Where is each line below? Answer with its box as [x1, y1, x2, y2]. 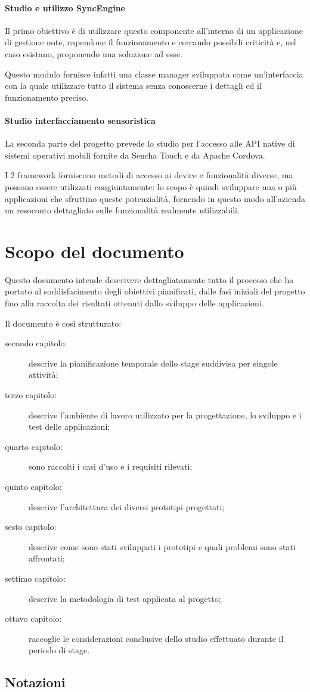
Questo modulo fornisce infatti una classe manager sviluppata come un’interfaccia [5, 67, 303, 80]
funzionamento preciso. [5, 91, 89, 103]
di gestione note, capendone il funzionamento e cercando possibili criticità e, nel [5, 36, 296, 48]
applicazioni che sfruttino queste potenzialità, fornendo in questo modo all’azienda [5, 192, 305, 204]
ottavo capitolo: [5, 612, 62, 625]
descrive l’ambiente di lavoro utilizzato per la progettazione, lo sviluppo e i [29, 408, 302, 421]
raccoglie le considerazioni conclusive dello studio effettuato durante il [29, 632, 284, 644]
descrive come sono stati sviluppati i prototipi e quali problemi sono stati [29, 540, 296, 553]
